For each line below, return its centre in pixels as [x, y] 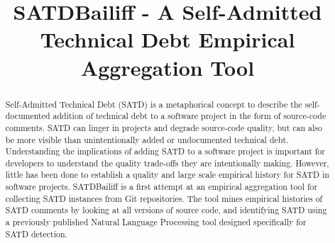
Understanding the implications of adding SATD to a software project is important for [165, 151]
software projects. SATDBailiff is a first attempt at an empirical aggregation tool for [161, 187]
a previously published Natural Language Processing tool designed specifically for [156, 222]
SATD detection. [36, 233]
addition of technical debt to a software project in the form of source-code [190, 116]
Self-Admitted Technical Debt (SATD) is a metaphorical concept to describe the [154, 104]
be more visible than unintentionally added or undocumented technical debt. [147, 139]
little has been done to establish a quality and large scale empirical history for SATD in [167, 175]
